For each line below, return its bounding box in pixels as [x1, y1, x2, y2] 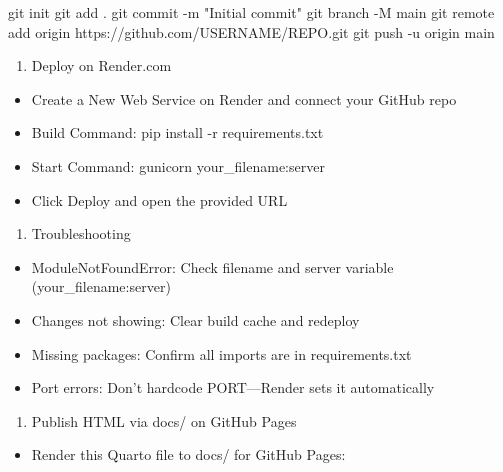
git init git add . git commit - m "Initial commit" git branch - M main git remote [8, 2, 495, 22]
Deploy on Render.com [31, 55, 172, 76]
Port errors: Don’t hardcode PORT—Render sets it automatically [31, 377, 435, 398]
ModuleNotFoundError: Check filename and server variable [31, 256, 394, 277]
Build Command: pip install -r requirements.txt [31, 122, 324, 143]
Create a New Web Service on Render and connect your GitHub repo [31, 88, 457, 109]
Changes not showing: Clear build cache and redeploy [31, 309, 360, 330]
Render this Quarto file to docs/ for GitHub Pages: [31, 444, 346, 465]
